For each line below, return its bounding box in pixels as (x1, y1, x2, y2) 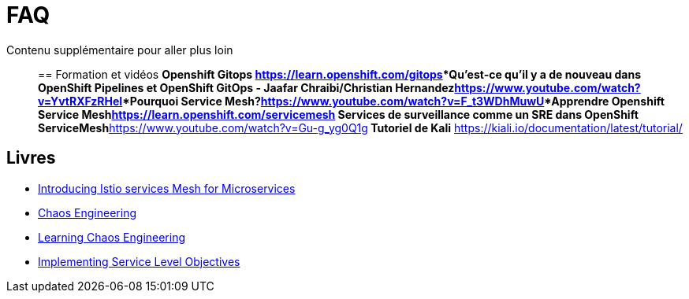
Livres (6, 148, 56, 168)
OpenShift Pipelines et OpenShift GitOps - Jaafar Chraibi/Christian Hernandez (38, 80, 455, 94)
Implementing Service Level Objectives (38, 254, 240, 268)
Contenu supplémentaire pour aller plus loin (6, 42, 233, 57)
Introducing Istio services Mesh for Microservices (38, 181, 296, 195)
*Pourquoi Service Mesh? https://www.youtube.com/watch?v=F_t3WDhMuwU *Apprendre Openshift (122, 94, 665, 108)
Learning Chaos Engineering (38, 230, 186, 244)
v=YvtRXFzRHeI (38, 94, 123, 108)
